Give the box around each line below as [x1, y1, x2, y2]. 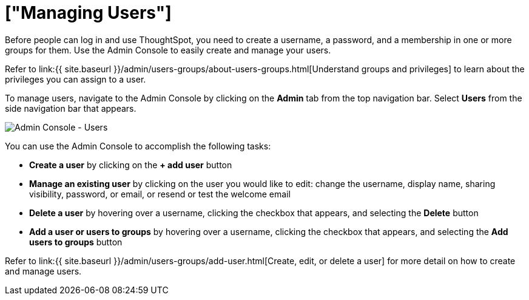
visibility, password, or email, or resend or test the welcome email [29, 188, 291, 199]
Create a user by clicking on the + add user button [29, 159, 232, 170]
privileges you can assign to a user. [5, 73, 146, 84]
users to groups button [29, 236, 123, 247]
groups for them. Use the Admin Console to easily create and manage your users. [5, 44, 331, 55]
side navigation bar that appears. [5, 103, 136, 114]
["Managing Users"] [5, 2, 172, 23]
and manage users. [5, 265, 82, 276]
